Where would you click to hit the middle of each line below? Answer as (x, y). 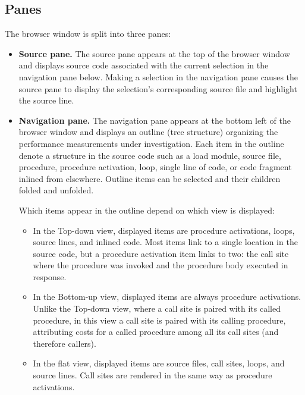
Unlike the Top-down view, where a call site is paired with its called (157, 308)
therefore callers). (65, 343)
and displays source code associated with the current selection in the (144, 65)
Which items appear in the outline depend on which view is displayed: (147, 210)
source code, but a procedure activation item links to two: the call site (161, 253)
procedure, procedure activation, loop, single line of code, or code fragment (155, 167)
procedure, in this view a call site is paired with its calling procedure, (159, 320)
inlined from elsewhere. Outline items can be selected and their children (150, 178)
